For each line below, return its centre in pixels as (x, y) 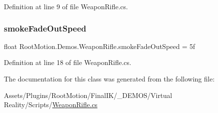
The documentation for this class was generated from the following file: (109, 79)
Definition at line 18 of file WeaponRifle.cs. (68, 62)
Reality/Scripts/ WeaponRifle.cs (51, 105)
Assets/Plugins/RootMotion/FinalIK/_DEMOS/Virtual (88, 95)
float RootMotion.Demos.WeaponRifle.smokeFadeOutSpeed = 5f (100, 46)
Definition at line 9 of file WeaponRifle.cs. (66, 6)
